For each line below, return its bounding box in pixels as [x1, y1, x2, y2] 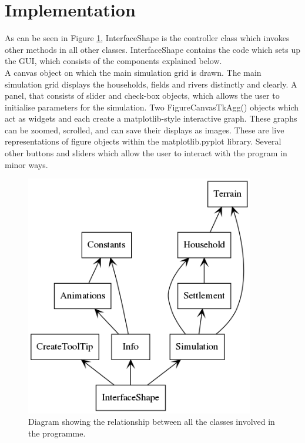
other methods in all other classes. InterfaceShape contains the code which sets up [5, 43, 301, 55]
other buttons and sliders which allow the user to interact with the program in [5, 147, 287, 159]
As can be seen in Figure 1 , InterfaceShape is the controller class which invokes [5, 32, 290, 44]
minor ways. [5, 158, 48, 170]
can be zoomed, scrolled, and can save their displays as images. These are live [5, 123, 284, 136]
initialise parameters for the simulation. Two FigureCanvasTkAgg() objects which [5, 100, 299, 113]
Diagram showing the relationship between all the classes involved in [28, 415, 275, 428]
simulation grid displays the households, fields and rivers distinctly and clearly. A [5, 78, 297, 90]
